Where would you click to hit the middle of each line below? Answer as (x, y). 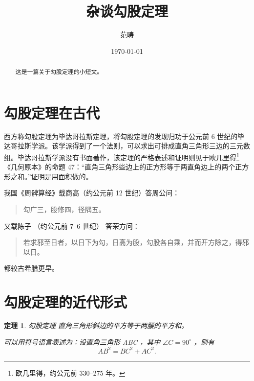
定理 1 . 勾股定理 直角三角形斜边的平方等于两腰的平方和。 (96, 325)
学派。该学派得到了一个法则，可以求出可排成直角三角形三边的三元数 (140, 146)
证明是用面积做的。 (62, 176)
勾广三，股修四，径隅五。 (64, 209)
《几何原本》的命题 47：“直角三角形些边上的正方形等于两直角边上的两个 (120, 167)
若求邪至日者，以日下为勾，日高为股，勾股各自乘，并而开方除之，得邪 (136, 242)
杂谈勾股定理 (127, 11)
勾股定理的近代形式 (66, 302)
